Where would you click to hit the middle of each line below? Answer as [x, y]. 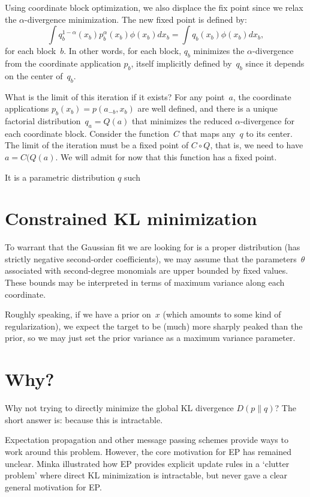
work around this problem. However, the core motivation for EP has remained [148, 451]
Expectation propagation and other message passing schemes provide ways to [147, 440]
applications [27, 108]
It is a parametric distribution [60, 177]
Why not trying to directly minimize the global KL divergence [119, 408]
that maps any [209, 133]
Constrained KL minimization [131, 218]
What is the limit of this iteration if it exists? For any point [115, 96]
